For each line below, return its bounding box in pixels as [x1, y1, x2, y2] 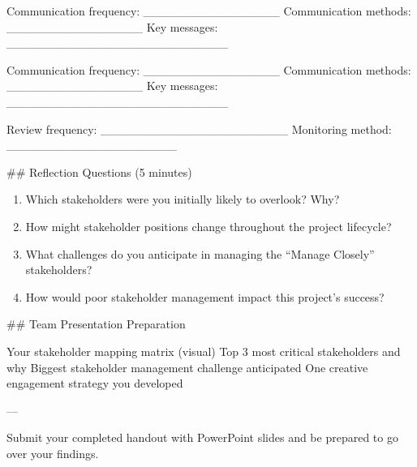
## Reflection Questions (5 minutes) [6, 163, 192, 180]
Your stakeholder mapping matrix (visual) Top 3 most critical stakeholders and [6, 342, 401, 359]
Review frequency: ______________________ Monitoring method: [6, 120, 392, 137]
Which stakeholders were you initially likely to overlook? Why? [25, 191, 340, 208]
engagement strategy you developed [6, 375, 183, 392]
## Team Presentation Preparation [6, 315, 186, 332]
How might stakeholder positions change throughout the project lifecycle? [25, 217, 392, 234]
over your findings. [6, 444, 99, 461]
